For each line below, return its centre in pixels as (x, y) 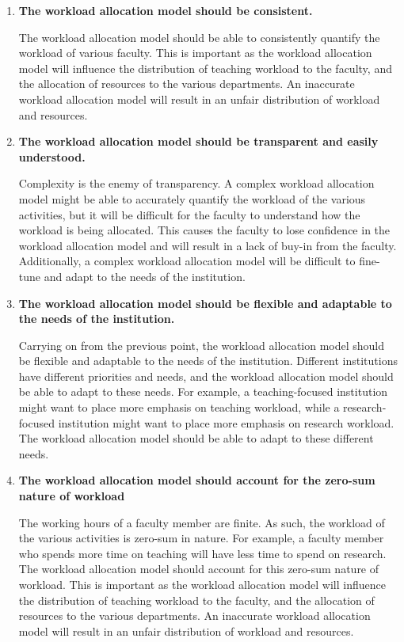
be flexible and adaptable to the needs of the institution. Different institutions (208, 361)
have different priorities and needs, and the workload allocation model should (206, 376)
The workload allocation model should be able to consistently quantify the (199, 37)
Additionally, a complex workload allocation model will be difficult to (187, 261)
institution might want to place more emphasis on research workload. (226, 422)
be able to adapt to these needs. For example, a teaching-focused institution (203, 391)
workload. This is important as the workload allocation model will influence (202, 584)
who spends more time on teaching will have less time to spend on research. (202, 553)
